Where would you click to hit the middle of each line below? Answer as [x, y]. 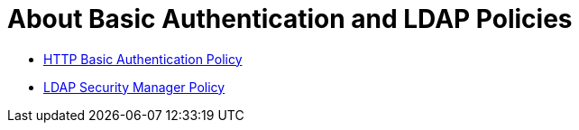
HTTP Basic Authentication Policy [143, 59]
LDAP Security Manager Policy [134, 87]
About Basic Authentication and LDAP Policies [290, 19]
